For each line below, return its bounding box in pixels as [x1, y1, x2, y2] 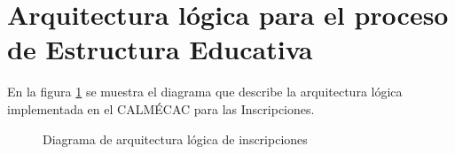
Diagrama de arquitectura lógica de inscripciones [43, 129, 308, 148]
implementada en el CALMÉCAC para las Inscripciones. [7, 99, 315, 118]
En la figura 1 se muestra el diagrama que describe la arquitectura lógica [7, 82, 403, 101]
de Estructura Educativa [7, 31, 313, 67]
